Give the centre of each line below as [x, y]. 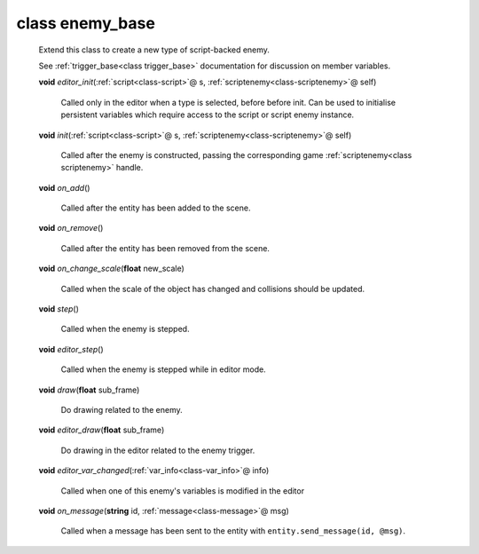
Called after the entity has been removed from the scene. [165, 248]
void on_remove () [71, 228]
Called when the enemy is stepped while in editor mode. [163, 369]
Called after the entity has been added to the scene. [156, 208]
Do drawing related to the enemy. [122, 409]
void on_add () [64, 187]
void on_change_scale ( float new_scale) [112, 269]
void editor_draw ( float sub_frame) [102, 430]
